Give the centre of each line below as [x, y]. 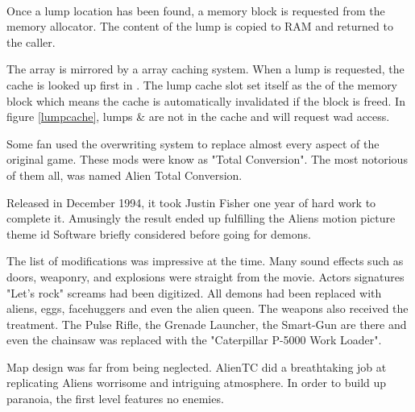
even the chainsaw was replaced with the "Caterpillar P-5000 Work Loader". [194, 340]
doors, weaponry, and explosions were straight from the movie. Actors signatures [205, 276]
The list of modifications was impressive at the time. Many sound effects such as [205, 261]
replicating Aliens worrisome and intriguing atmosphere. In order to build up [197, 383]
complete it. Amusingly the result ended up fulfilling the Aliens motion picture [201, 218]
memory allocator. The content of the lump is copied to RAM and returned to [200, 26]
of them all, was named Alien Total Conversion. [124, 175]
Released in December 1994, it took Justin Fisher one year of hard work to [191, 202]
